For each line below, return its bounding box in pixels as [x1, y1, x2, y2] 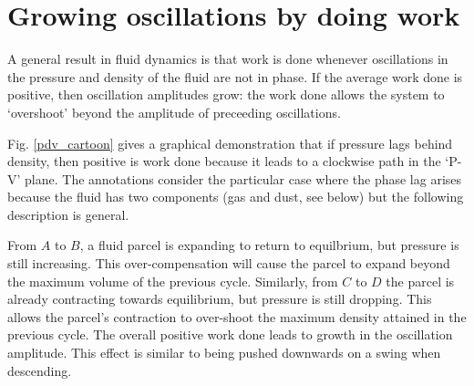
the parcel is [386, 271, 455, 290]
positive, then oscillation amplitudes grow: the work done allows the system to [7, 85, 445, 104]
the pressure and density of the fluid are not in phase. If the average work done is [7, 67, 463, 86]
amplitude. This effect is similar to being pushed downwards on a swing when [7, 343, 441, 362]
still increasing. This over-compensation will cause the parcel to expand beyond [7, 254, 450, 273]
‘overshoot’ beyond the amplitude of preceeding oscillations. [7, 102, 341, 121]
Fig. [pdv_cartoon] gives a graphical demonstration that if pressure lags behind [7, 133, 453, 152]
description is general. [7, 204, 129, 224]
